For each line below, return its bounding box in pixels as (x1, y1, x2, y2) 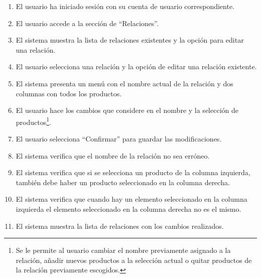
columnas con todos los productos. (16, 88, 122, 98)
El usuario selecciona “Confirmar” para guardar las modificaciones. (16, 133, 222, 144)
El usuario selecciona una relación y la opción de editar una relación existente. (16, 61, 257, 72)
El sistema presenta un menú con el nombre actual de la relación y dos (16, 78, 233, 88)
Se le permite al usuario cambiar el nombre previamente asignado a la (16, 245, 231, 255)
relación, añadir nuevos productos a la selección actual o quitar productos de (16, 254, 252, 265)
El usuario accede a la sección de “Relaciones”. (16, 18, 159, 28)
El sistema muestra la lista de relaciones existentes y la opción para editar (16, 35, 244, 45)
